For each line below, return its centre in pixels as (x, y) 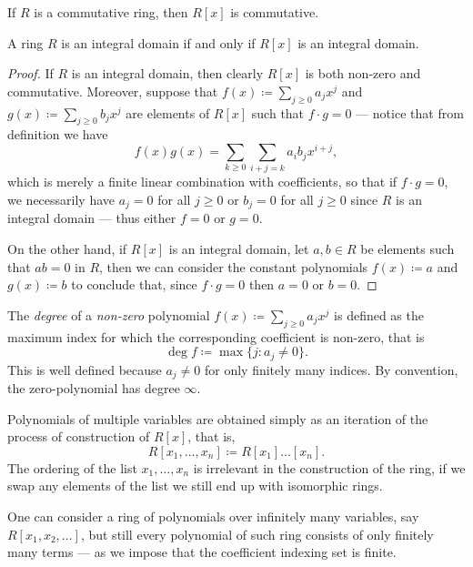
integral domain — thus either (92, 218)
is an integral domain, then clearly (167, 73)
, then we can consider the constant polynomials (234, 266)
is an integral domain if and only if (158, 42)
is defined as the (379, 314)
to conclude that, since (134, 284)
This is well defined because (85, 369)
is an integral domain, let (239, 249)
